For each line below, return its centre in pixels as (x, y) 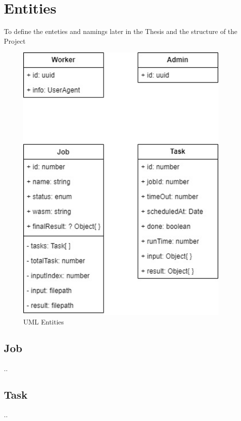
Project (15, 40)
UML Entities (44, 321)
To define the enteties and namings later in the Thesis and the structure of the (121, 31)
